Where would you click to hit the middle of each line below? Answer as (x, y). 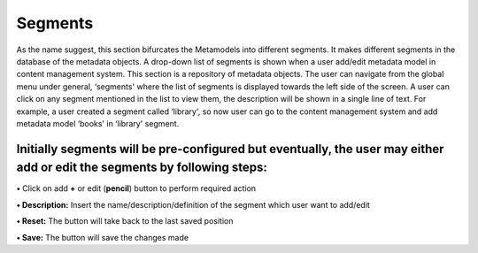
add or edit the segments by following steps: (142, 168)
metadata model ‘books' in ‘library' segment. (98, 123)
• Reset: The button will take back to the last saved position (125, 221)
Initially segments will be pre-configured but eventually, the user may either (230, 149)
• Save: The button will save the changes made (103, 237)
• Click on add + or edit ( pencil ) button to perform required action (136, 188)
